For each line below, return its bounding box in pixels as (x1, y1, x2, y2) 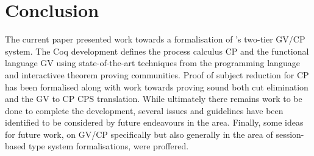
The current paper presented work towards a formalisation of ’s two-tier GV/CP (5, 33, 305, 46)
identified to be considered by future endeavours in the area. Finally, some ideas (5, 116, 304, 129)
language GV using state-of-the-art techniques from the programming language (5, 56, 300, 69)
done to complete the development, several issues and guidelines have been (5, 104, 284, 117)
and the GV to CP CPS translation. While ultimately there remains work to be (5, 92, 302, 105)
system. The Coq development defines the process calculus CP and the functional (5, 44, 309, 57)
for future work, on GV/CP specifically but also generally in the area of (5, 127, 273, 140)
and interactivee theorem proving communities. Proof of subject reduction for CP (5, 68, 309, 81)
